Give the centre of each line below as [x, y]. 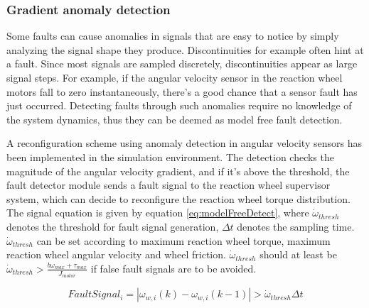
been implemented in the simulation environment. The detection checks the [170, 156]
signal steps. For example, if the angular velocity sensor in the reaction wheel [175, 77]
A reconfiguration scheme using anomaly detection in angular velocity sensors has [184, 143]
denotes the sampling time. [296, 226]
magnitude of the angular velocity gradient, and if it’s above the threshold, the [178, 171]
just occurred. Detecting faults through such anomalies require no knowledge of [179, 105]
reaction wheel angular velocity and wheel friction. [116, 254]
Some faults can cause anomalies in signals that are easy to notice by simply [173, 36]
